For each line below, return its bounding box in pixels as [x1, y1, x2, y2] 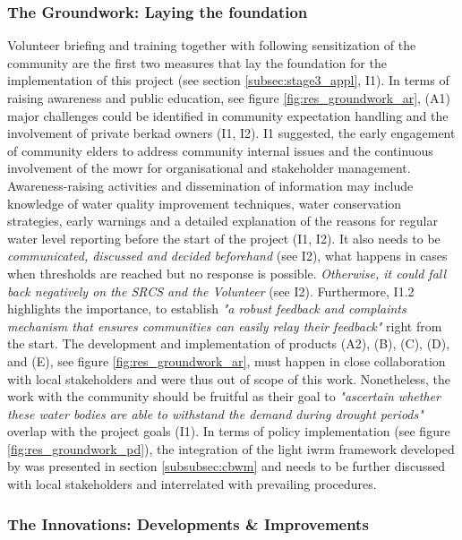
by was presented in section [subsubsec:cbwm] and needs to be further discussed [7, 457, 445, 476]
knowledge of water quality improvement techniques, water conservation [7, 193, 402, 212]
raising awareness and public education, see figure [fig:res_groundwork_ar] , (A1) [7, 89, 450, 107]
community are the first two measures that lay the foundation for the [7, 53, 387, 72]
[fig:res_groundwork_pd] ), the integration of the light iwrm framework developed [7, 439, 455, 458]
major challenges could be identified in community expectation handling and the [7, 106, 449, 124]
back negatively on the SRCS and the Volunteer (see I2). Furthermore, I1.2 [7, 281, 415, 300]
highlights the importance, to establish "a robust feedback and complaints [7, 299, 406, 318]
